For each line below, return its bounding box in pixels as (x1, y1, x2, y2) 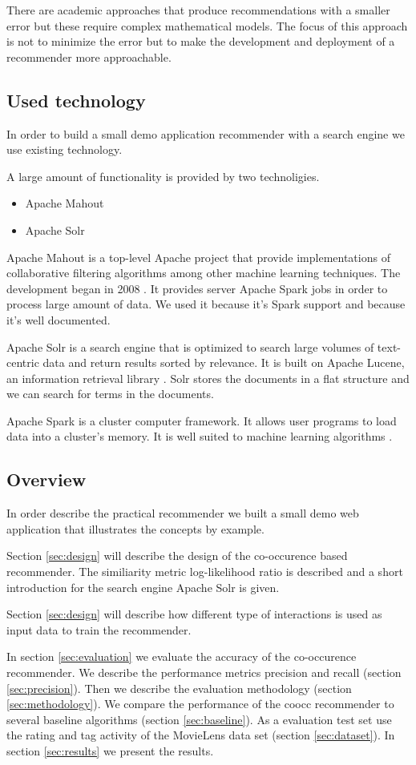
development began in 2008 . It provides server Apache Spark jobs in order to (6, 280, 388, 296)
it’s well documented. (6, 311, 111, 328)
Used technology (6, 87, 146, 112)
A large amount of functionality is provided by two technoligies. (6, 167, 320, 184)
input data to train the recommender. (6, 621, 192, 638)
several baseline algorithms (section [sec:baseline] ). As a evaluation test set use (6, 711, 392, 727)
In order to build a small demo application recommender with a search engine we (6, 125, 405, 142)
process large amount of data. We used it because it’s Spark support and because (6, 296, 406, 312)
